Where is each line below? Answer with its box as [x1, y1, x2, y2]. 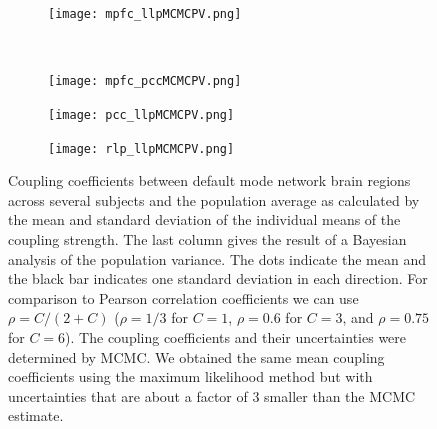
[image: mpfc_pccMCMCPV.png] [48, 74, 242, 89]
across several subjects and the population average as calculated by [8, 189, 420, 210]
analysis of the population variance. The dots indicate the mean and [8, 248, 426, 269]
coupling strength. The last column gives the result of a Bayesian [8, 229, 407, 249]
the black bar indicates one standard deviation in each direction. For [8, 268, 428, 289]
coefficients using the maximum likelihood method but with [8, 366, 373, 387]
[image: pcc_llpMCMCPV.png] [48, 107, 235, 122]
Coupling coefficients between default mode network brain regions [8, 170, 411, 191]
